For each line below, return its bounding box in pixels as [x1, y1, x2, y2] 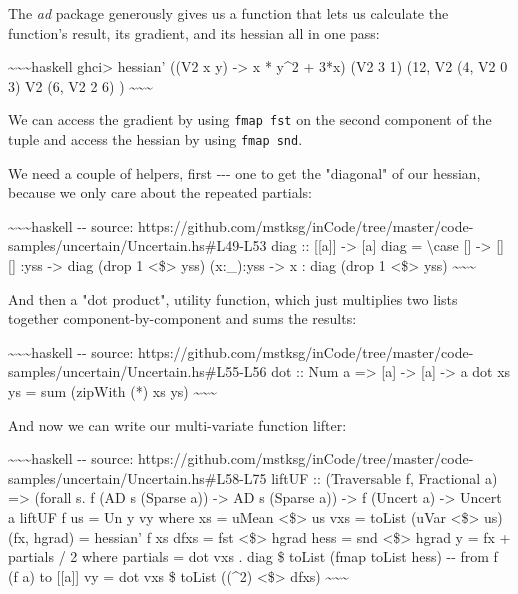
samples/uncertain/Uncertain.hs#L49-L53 [8, 235, 267, 256]
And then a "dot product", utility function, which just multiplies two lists [8, 288, 458, 309]
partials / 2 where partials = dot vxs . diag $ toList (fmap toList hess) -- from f [8, 546, 498, 567]
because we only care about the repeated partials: [8, 182, 312, 203]
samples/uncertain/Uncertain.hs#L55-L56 [8, 361, 267, 382]
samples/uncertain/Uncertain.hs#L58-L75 [8, 467, 267, 488]
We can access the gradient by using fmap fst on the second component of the [8, 109, 492, 130]
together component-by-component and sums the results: [8, 308, 357, 329]
